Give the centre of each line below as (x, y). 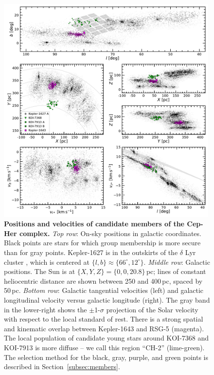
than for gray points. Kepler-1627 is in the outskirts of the (91, 252)
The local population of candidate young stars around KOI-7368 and (107, 338)
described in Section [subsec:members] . (62, 366)
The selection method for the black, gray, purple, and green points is (106, 357)
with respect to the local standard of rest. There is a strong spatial (104, 319)
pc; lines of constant (176, 271)
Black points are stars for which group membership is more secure (102, 243)
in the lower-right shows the (45, 309)
